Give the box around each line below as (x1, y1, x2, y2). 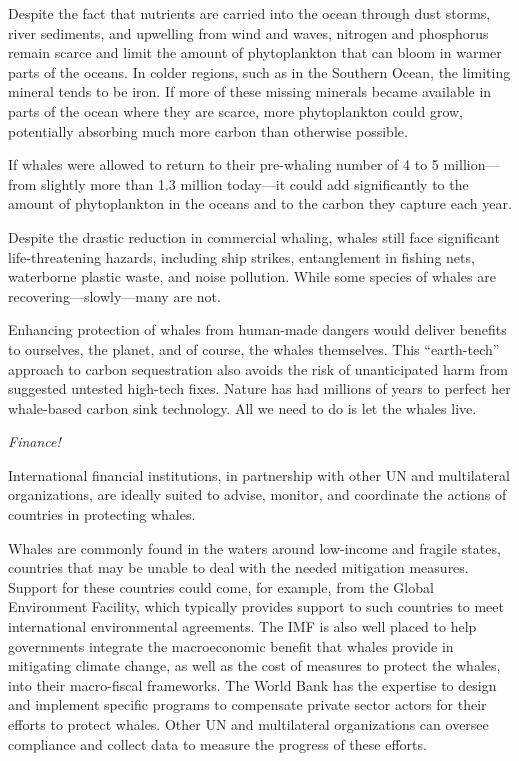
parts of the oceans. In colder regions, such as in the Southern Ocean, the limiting (8, 61, 511, 82)
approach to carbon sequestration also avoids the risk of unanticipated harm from (8, 358, 508, 379)
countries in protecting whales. (8, 504, 196, 525)
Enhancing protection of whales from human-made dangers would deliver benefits (8, 319, 507, 340)
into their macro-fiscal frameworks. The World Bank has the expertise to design (8, 674, 497, 695)
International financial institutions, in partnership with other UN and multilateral (8, 464, 510, 485)
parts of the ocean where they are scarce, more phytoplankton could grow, (8, 100, 463, 121)
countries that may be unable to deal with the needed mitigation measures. (8, 557, 469, 578)
